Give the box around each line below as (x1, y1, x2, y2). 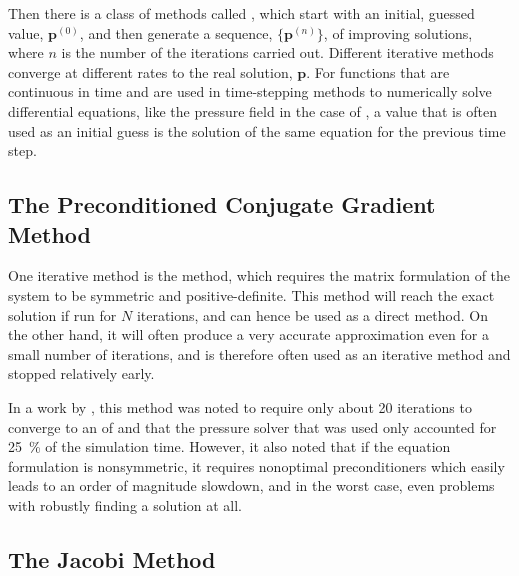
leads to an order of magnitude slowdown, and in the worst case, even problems (8, 475, 495, 496)
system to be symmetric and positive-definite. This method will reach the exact (8, 284, 495, 305)
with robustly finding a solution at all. (8, 494, 242, 515)
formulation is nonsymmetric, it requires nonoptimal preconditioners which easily (8, 455, 505, 476)
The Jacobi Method (8, 543, 216, 574)
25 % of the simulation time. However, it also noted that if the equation (8, 436, 451, 457)
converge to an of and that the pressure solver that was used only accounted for (8, 416, 497, 437)
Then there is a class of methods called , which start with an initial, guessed (8, 3, 475, 23)
